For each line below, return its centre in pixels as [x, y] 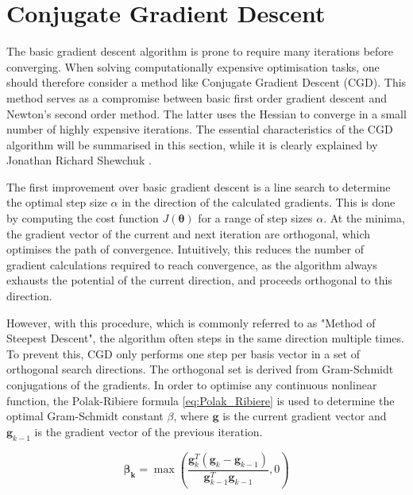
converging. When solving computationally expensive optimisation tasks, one [193, 66]
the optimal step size [57, 202]
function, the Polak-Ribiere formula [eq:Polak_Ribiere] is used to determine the [201, 400]
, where [191, 416]
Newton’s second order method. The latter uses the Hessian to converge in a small [206, 113]
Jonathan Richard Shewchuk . [79, 160]
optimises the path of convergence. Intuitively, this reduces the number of [185, 249]
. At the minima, [364, 218]
